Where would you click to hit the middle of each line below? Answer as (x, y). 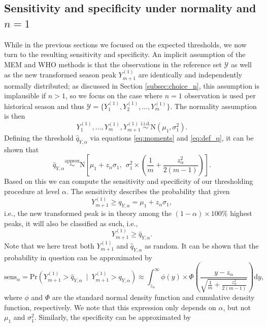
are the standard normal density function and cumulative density (153, 297)
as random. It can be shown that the (202, 245)
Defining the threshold (39, 138)
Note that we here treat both (49, 245)
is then (15, 116)
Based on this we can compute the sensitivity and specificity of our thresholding (129, 181)
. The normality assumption (213, 106)
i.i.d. (146, 124)
